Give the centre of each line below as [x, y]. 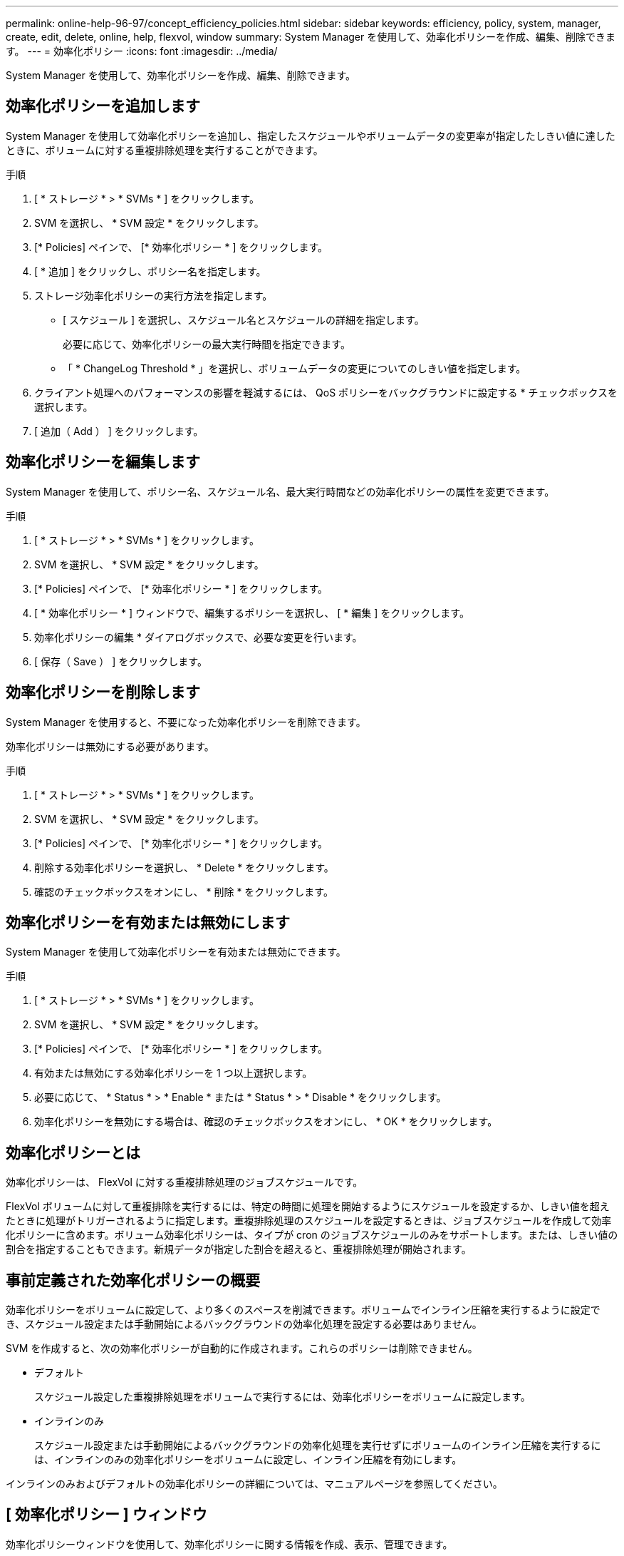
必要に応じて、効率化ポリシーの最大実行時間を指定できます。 [207, 344]
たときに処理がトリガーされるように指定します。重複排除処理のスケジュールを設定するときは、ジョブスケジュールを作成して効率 [309, 1221]
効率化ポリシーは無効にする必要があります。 [110, 746]
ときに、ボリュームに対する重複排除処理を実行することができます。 [165, 150]
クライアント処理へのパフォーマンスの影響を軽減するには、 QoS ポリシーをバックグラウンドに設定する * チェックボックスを [326, 392]
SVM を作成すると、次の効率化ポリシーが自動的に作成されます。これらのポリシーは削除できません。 [242, 1348]
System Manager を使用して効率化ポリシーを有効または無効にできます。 [176, 952]
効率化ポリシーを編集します [103, 462]
